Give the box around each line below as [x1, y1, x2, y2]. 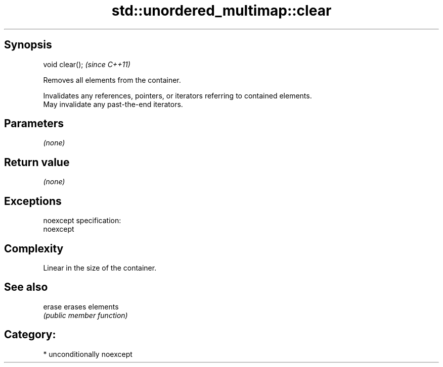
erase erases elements [43, 302, 119, 311]
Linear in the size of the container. [43, 263, 157, 272]
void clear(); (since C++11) [43, 60, 130, 69]
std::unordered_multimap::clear [111, 2, 332, 19]
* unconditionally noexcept [43, 349, 132, 358]
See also [4, 281, 48, 294]
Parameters [4, 117, 64, 130]
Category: [4, 328, 56, 341]
